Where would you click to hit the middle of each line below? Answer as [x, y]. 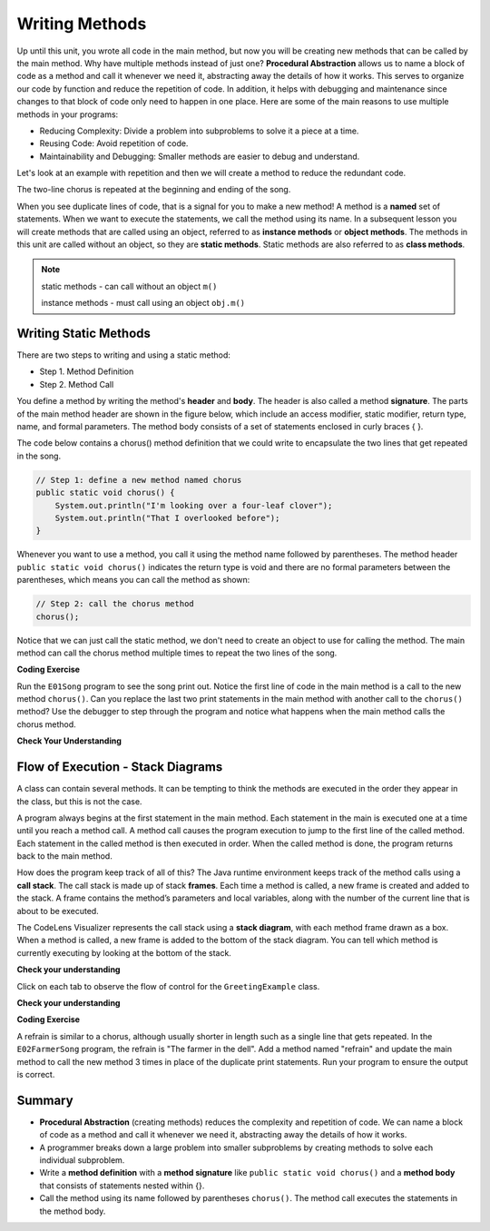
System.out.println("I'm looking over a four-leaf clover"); [194, 505]
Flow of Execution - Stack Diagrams [120, 767]
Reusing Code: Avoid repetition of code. [114, 143]
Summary [45, 1100]
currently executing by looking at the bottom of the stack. [124, 952]
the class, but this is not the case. [79, 801]
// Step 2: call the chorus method [115, 604]
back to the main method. [64, 856]
